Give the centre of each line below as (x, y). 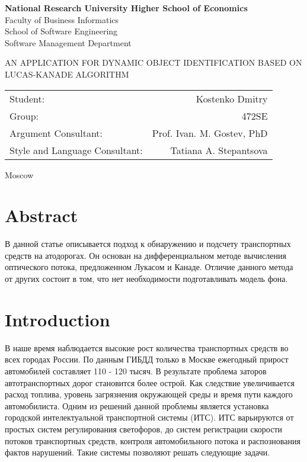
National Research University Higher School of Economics (126, 8)
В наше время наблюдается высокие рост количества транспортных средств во (147, 347)
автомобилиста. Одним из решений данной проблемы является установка (137, 405)
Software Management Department (68, 42)
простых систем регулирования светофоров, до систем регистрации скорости (144, 429)
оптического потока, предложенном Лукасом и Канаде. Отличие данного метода (149, 267)
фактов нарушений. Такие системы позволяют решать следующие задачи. (137, 452)
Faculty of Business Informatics (62, 19)
